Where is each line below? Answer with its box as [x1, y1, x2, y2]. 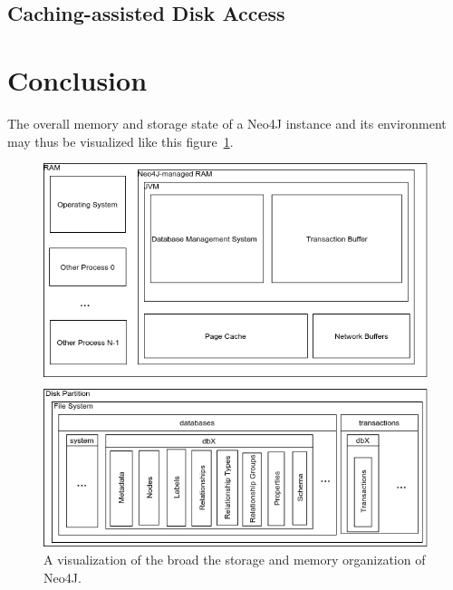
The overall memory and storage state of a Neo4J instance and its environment [7, 113, 447, 132]
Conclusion [7, 61, 148, 98]
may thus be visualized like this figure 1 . [7, 131, 234, 150]
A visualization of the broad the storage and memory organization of [43, 549, 426, 568]
